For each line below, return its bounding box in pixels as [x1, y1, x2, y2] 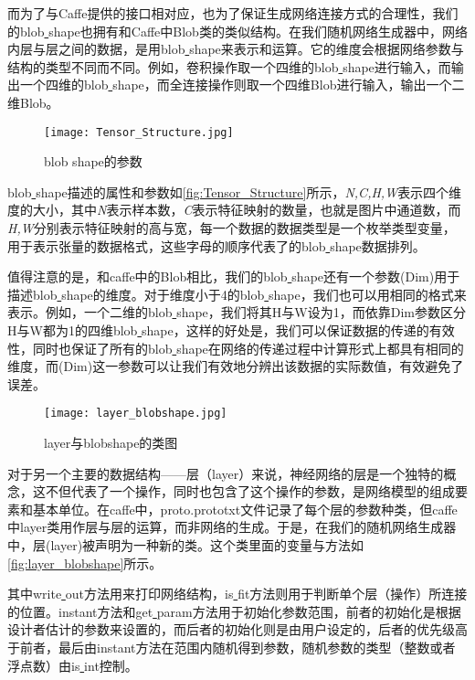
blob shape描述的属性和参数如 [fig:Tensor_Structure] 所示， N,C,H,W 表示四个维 [7, 182, 462, 201]
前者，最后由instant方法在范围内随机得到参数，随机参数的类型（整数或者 [19, 637, 456, 656]
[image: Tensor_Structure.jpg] [44, 125, 234, 139]
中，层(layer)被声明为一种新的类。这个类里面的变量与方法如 [7, 535, 364, 554]
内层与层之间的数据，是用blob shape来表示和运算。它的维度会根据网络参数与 [7, 39, 464, 58]
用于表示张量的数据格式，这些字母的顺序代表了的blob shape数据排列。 [7, 236, 426, 255]
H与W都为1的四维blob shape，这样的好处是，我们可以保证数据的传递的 [7, 320, 429, 339]
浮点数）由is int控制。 [7, 655, 138, 675]
